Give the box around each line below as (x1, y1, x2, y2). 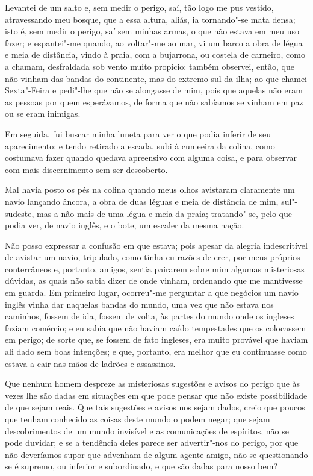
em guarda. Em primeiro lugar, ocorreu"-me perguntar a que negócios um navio (5, 286, 299, 299)
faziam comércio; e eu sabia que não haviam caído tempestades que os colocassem (5, 321, 306, 334)
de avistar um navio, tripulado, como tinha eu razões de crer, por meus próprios (5, 251, 300, 263)
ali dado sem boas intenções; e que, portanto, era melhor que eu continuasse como (5, 345, 307, 358)
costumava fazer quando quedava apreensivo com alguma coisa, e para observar (5, 151, 297, 164)
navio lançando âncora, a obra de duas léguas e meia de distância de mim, (5, 195, 279, 207)
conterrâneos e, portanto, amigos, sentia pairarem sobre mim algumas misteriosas (5, 262, 305, 275)
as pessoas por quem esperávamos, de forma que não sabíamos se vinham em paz (5, 95, 303, 108)
